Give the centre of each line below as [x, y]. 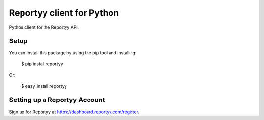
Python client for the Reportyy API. [44, 27]
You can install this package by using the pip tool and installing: [73, 53]
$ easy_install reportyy [44, 86]
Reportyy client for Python [64, 13]
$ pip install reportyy [42, 64]
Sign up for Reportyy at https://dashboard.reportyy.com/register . [74, 112]
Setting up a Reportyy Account [57, 100]
